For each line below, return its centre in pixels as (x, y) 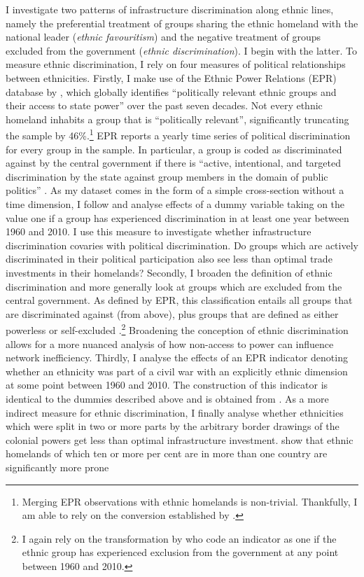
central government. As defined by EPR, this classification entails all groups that (179, 300)
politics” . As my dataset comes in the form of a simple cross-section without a (175, 190)
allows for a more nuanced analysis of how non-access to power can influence (170, 343)
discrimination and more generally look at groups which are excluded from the (174, 286)
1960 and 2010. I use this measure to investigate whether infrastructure (159, 231)
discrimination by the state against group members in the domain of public (167, 176)
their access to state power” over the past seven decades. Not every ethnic (164, 105)
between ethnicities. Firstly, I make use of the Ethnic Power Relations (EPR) (171, 77)
